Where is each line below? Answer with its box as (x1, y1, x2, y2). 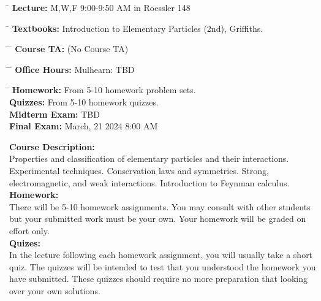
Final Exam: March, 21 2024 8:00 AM (9, 120, 158, 132)
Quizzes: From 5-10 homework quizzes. (9, 95, 159, 108)
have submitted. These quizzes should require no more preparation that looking (9, 272, 308, 285)
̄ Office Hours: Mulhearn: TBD (9, 63, 135, 75)
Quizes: (9, 236, 40, 249)
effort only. (9, 224, 50, 237)
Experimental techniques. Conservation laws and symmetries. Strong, (9, 164, 269, 177)
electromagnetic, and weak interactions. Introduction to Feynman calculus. (9, 176, 290, 189)
